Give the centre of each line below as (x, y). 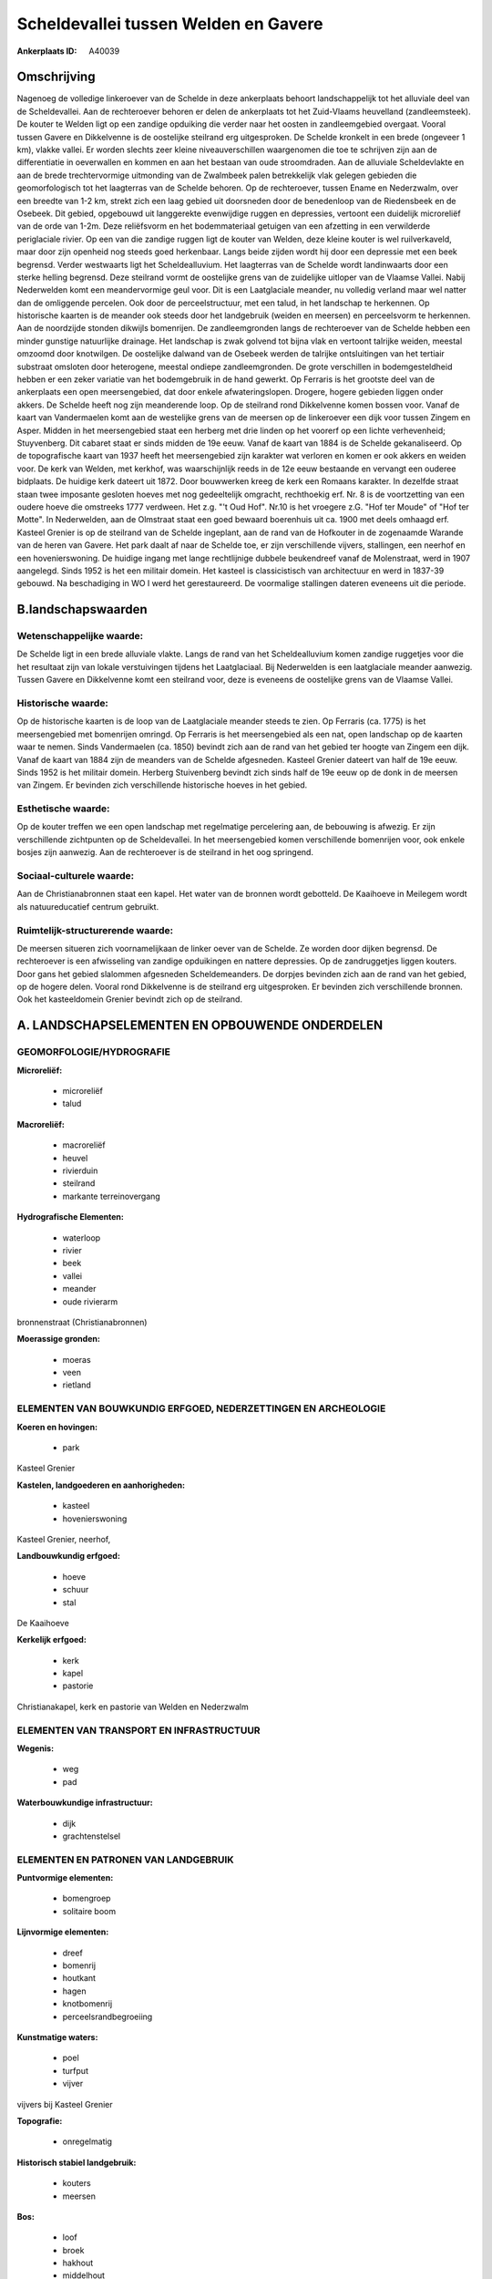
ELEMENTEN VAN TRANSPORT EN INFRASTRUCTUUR (138, 1730)
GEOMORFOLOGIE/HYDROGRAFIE (93, 1052)
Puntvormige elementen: (65, 1878)
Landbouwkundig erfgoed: (68, 1556)
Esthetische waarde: (63, 809)
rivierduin (80, 1170)
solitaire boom (89, 1911)
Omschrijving (56, 77)
